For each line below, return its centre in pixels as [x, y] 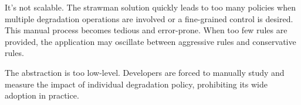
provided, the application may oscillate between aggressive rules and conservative [150, 41]
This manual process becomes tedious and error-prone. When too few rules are [146, 30]
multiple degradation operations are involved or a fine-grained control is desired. [149, 18]
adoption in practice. [42, 95]
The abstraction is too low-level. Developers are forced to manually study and [145, 72]
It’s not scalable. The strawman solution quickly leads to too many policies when [150, 7]
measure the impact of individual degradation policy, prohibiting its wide [136, 84]
